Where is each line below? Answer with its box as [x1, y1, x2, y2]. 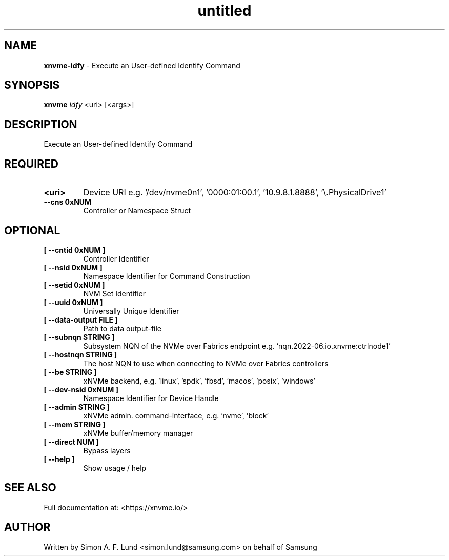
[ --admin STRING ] [44, 402, 110, 411]
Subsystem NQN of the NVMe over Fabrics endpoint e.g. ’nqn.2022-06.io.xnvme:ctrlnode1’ [83, 341, 391, 350]
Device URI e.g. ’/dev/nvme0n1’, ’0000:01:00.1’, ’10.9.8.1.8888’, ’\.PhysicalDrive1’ [83, 187, 386, 198]
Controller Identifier [83, 254, 149, 263]
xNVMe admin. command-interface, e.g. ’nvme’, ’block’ [83, 411, 269, 420]
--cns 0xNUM [44, 197, 92, 207]
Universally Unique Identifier [83, 306, 179, 315]
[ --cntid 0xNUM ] [44, 245, 106, 254]
